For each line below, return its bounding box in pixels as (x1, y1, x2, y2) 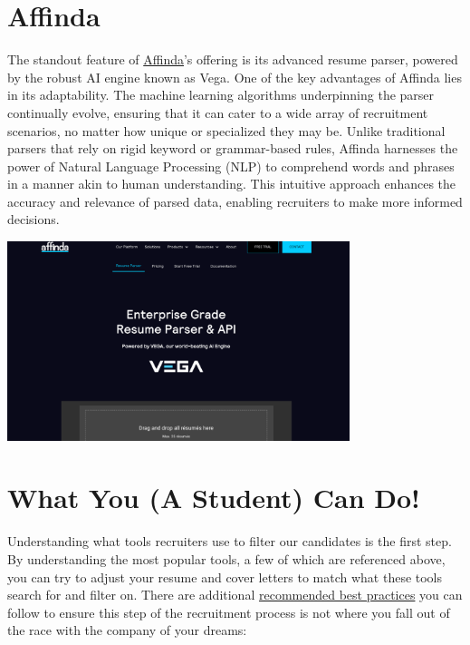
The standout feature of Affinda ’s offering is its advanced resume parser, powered (7, 50, 458, 69)
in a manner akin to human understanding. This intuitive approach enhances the (7, 174, 456, 193)
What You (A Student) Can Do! (7, 479, 420, 516)
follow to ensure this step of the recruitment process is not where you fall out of (7, 602, 450, 621)
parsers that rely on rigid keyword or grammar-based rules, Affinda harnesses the (7, 139, 458, 158)
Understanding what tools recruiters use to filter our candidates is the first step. (7, 532, 452, 551)
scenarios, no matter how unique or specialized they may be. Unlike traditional (7, 121, 446, 140)
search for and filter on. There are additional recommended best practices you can (7, 585, 463, 604)
